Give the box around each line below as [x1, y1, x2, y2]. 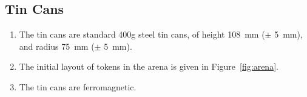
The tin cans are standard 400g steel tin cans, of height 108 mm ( [19, 28, 265, 41]
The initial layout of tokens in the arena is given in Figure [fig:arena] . [19, 60, 278, 73]
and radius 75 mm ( [19, 39, 95, 52]
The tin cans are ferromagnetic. [19, 80, 137, 93]
